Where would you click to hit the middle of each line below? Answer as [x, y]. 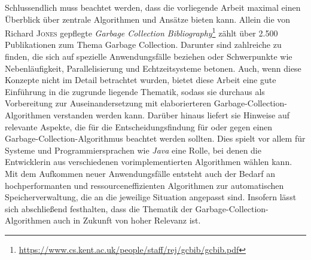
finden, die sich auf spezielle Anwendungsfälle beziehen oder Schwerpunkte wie [149, 56]
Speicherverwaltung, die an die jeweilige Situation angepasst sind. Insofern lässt [151, 197]
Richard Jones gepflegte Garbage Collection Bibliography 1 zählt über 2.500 [141, 32]
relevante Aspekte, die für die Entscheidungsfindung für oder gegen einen [139, 126]
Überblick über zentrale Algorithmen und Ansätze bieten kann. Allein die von [148, 19]
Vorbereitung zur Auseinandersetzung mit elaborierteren [108, 103]
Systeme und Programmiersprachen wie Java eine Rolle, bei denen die [133, 150]
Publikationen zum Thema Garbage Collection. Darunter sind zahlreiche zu [143, 45]
